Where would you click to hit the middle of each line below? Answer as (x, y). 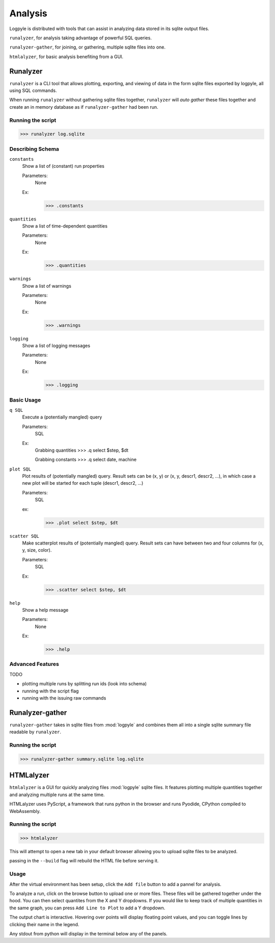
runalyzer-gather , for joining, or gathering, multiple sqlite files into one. (87, 47)
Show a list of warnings (47, 286)
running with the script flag (50, 691)
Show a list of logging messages (56, 346)
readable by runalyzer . (35, 732)
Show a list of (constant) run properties (63, 166)
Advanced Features (34, 664)
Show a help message (45, 610)
